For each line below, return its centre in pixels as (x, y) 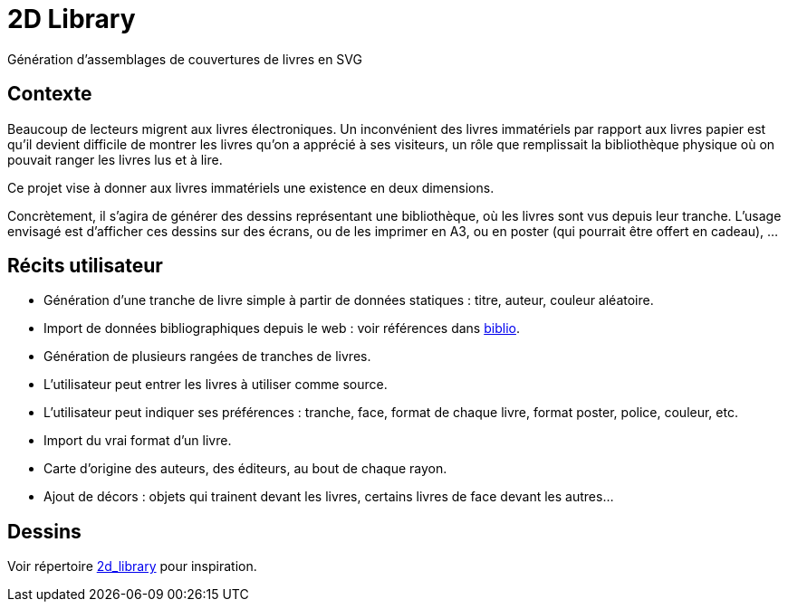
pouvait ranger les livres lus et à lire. (115, 159)
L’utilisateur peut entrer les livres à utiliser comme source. (216, 385)
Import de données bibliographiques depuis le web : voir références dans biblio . (282, 328)
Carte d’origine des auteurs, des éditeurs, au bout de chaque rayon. (245, 469)
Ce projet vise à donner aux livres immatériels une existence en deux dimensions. (251, 187)
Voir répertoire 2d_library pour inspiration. (132, 566)
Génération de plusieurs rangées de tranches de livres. (207, 357)
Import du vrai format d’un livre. (138, 441)
